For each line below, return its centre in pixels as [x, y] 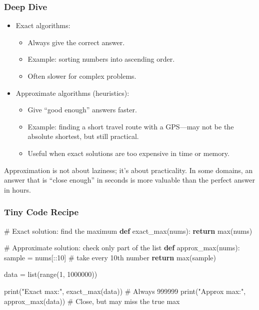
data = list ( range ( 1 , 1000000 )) [51, 274]
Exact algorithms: [43, 25]
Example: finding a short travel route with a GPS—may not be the [131, 126]
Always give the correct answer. [76, 42]
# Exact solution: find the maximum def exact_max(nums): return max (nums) [128, 230]
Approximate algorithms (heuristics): [72, 93]
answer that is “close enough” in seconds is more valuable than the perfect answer [129, 180]
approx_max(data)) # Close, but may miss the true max [92, 301]
